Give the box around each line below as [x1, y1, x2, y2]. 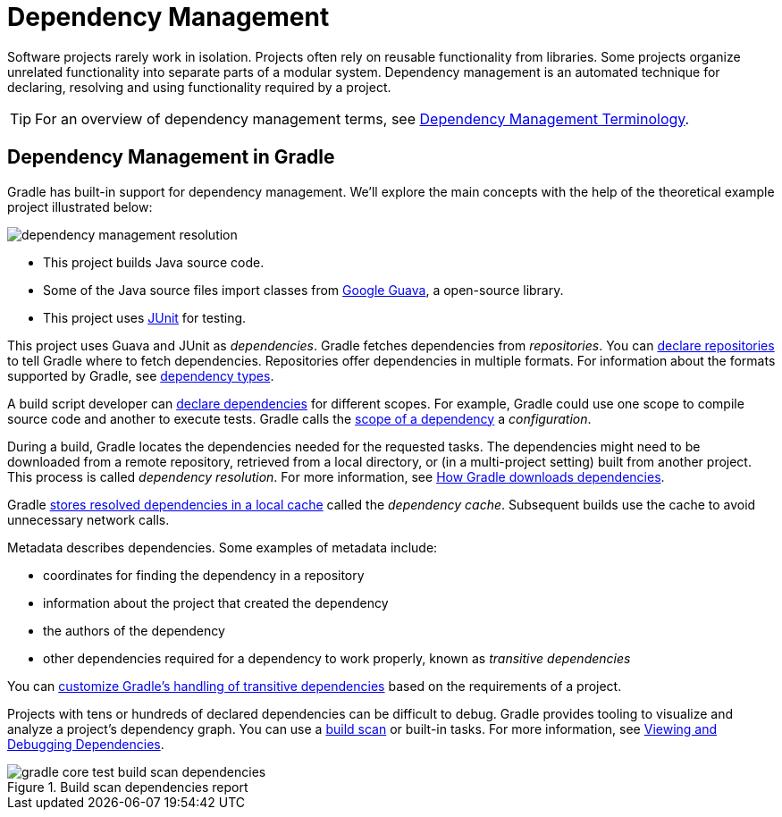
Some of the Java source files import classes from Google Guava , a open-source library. [43, 282, 564, 298]
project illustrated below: [7, 198, 153, 215]
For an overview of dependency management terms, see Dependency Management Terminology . [35, 109, 690, 128]
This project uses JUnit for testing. [43, 309, 247, 325]
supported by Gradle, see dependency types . [7, 367, 274, 383]
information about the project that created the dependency [43, 594, 389, 611]
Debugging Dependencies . [7, 736, 164, 752]
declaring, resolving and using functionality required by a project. [7, 79, 391, 95]
